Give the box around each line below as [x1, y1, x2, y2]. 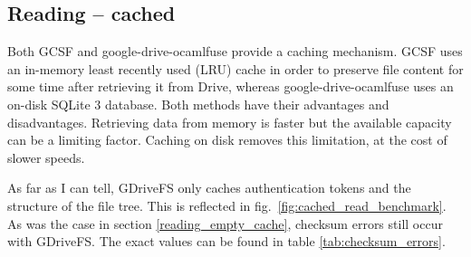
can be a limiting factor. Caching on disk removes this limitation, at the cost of [7, 130, 447, 149]
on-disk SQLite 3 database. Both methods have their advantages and [7, 94, 389, 113]
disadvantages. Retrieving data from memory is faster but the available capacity [7, 112, 452, 131]
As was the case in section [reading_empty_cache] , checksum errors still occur [7, 214, 443, 233]
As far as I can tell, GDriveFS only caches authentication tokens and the [7, 178, 411, 197]
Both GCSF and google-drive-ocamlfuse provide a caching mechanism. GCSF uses [7, 42, 463, 61]
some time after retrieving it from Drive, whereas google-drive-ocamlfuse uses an [7, 77, 454, 96]
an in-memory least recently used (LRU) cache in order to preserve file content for [7, 59, 464, 78]
